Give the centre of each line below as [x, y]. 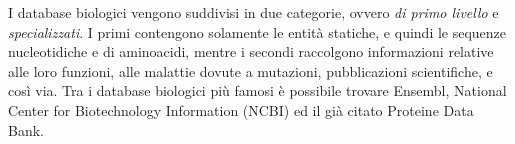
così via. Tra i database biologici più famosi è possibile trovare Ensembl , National [257, 90]
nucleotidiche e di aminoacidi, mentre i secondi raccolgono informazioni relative [251, 51]
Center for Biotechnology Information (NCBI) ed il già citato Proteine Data [241, 109]
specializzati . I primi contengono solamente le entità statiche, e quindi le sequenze [257, 31]
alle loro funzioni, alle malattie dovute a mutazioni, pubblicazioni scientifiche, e [250, 70]
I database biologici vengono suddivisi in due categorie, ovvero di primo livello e [253, 12]
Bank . [26, 129]
